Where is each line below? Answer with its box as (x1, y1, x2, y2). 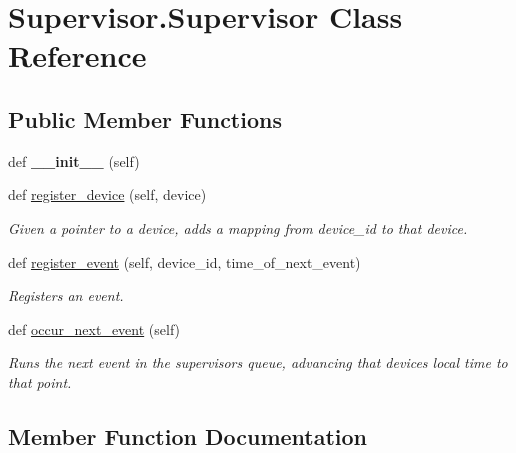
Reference (8, 35, 147, 76)
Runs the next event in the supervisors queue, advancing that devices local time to (8, 352, 508, 373)
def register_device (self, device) (8, 184, 207, 205)
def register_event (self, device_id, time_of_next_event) (8, 251, 361, 272)
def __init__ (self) (8, 150, 140, 171)
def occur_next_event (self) (8, 318, 181, 339)
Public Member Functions (8, 103, 282, 134)
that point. (8, 371, 72, 392)
